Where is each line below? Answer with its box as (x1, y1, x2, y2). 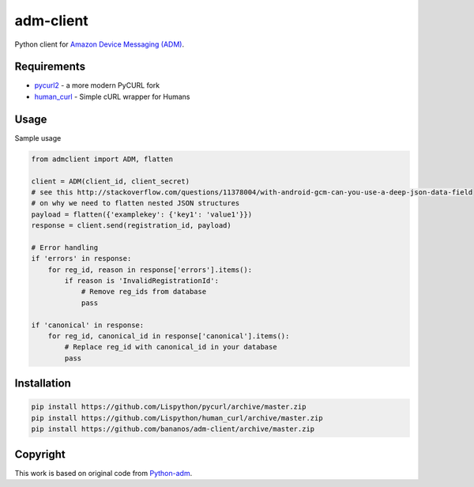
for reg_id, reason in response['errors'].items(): (47, 265, 253, 274)
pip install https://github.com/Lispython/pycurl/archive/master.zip (31, 402, 307, 411)
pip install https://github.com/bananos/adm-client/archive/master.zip (31, 425, 315, 434)
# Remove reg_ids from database (81, 287, 207, 296)
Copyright (14, 447, 66, 461)
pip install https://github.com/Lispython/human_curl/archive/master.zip (31, 413, 323, 422)
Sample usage (14, 133, 62, 142)
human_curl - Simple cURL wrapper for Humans (34, 92, 190, 101)
